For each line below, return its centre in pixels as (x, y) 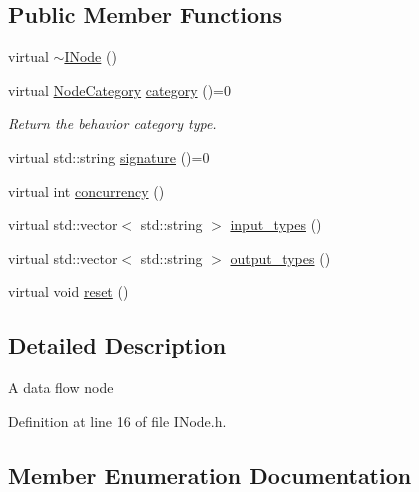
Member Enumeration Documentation (210, 474)
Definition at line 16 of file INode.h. (117, 420)
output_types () (280, 257)
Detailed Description (117, 345)
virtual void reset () (68, 291)
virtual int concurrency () (86, 190)
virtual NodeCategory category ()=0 (119, 89)
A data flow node (61, 387)
